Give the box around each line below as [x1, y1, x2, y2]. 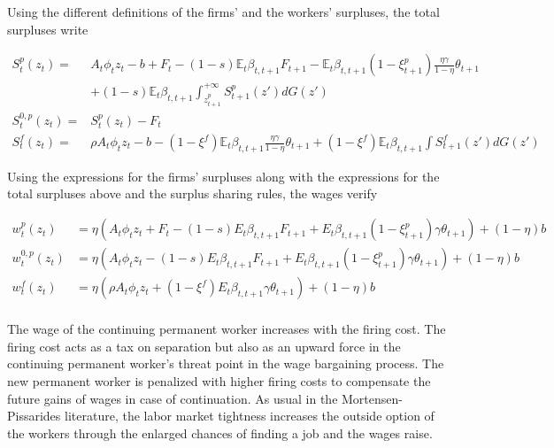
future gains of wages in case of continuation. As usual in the [7, 389, 338, 407]
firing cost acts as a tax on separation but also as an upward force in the [7, 336, 401, 355]
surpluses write [7, 19, 88, 38]
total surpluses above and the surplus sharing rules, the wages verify [7, 184, 378, 203]
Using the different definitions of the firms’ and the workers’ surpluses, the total [7, 3, 440, 20]
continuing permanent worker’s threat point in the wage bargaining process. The [7, 354, 444, 373]
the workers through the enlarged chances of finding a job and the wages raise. [7, 423, 433, 442]
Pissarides [7, 406, 61, 425]
